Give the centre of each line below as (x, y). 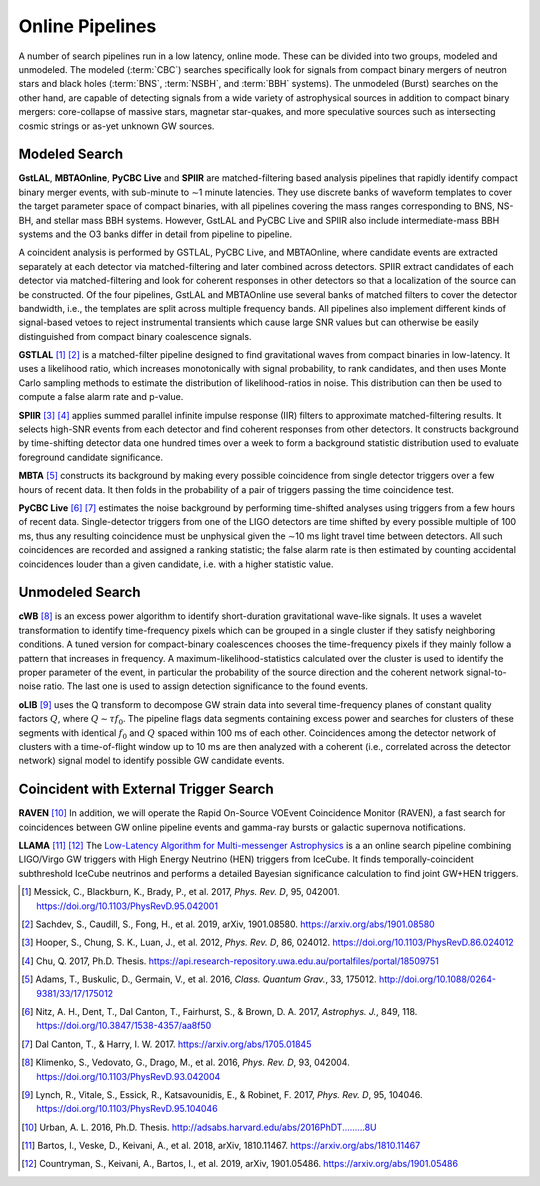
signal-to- (486, 672)
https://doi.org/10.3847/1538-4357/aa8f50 (124, 1026)
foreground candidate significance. (91, 457)
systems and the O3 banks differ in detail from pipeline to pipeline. (155, 234)
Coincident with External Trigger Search (146, 789)
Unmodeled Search (79, 592)
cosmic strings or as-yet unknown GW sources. (116, 126)
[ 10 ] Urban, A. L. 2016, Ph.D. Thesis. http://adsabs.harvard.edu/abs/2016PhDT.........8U (199, 1127)
